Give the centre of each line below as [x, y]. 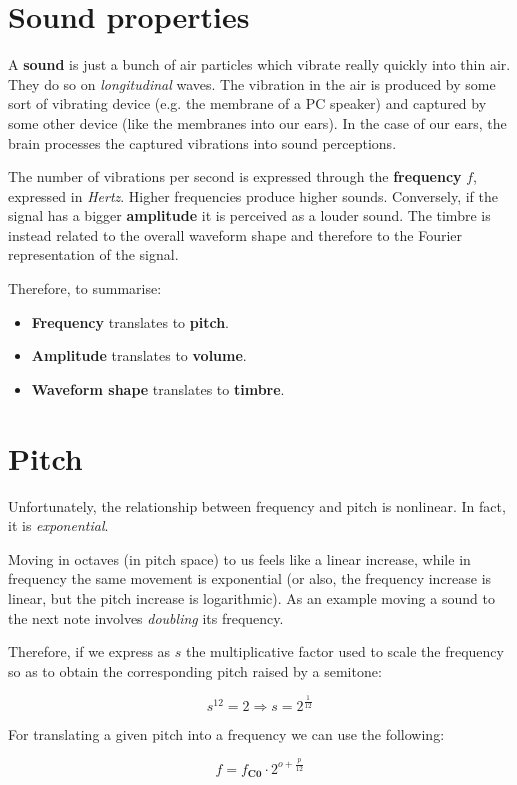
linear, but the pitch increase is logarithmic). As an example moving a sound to [251, 597]
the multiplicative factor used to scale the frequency [345, 651]
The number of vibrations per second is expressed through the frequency [235, 176]
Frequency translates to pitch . [130, 321]
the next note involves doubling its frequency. [146, 617]
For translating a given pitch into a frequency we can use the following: [226, 733]
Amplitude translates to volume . [139, 355]
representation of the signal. [93, 254]
